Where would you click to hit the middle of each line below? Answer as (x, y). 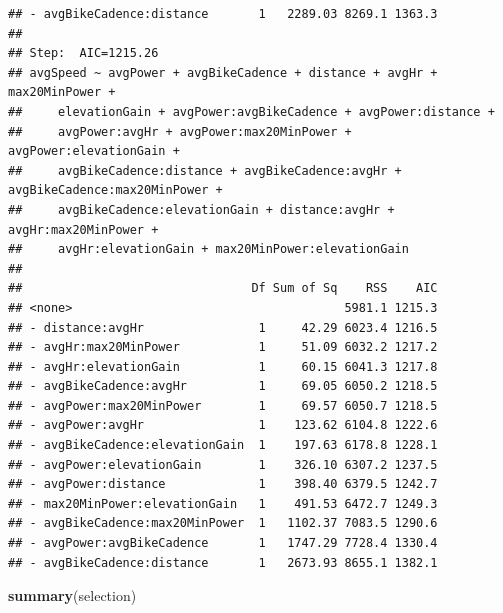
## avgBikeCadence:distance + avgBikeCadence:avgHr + (205, 170)
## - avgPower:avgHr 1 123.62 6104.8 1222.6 (223, 425)
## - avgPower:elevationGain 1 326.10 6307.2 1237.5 (223, 464)
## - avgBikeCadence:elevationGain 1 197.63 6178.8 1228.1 (223, 445)
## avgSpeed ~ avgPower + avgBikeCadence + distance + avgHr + (223, 72)
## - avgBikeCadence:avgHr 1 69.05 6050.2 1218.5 (223, 386)
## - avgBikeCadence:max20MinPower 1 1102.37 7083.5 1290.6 (223, 523)
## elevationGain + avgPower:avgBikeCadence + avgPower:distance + (251, 111)
